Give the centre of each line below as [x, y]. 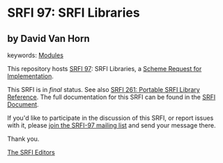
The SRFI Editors [31, 152]
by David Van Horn [48, 39]
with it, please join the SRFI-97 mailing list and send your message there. [111, 125]
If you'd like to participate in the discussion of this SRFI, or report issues [110, 118]
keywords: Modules [36, 55]
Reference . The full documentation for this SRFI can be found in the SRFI [111, 97]
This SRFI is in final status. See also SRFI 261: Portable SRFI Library [103, 90]
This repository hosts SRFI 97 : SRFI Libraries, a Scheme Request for [105, 69]
